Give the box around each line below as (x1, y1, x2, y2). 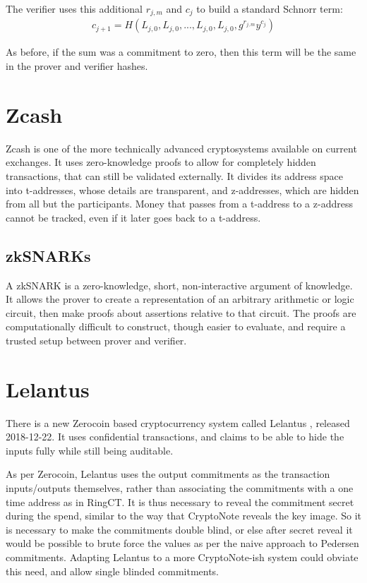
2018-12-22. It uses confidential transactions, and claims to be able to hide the (6, 429, 344, 444)
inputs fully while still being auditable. (6, 443, 174, 457)
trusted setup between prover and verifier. (6, 332, 187, 347)
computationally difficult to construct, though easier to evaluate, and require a (6, 319, 346, 334)
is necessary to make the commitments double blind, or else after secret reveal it (6, 522, 353, 536)
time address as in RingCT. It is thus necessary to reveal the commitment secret (6, 494, 354, 509)
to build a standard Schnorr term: (196, 1, 343, 16)
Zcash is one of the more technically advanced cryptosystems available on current (6, 140, 357, 155)
